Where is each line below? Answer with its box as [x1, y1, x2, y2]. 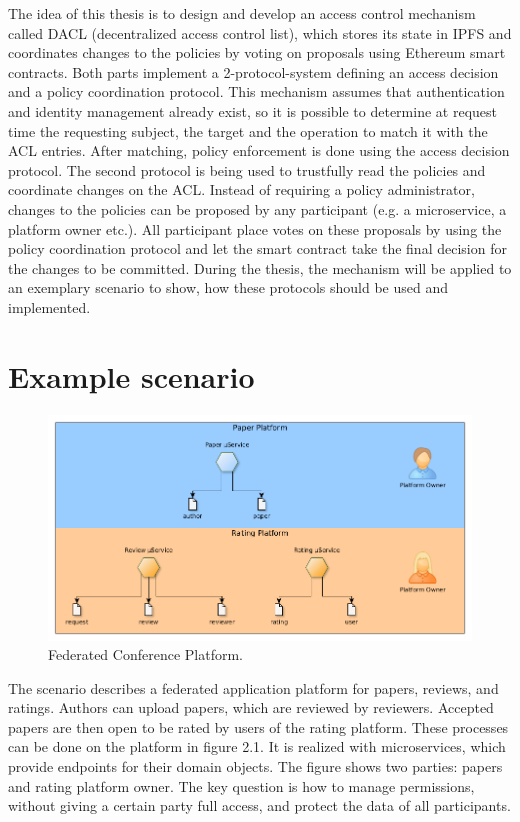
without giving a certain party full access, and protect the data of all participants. [8, 795, 511, 816]
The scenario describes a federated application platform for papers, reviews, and [8, 677, 499, 698]
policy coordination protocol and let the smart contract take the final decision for [8, 238, 507, 259]
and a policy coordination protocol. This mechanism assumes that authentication [8, 81, 505, 102]
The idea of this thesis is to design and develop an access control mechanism [8, 3, 476, 23]
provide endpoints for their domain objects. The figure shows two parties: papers [8, 756, 503, 777]
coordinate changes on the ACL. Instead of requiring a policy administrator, [8, 179, 475, 200]
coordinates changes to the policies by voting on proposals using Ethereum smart [8, 42, 506, 63]
